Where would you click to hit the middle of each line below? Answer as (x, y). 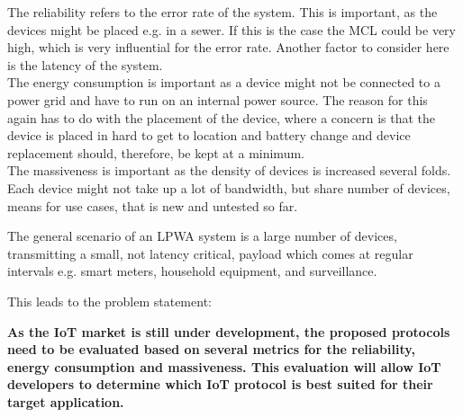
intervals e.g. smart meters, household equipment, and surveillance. (192, 271)
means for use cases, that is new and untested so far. (153, 205)
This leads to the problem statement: (109, 301)
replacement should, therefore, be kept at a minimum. (156, 152)
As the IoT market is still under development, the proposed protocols (229, 331)
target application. (66, 401)
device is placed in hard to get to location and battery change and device (209, 135)
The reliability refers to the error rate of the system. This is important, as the (222, 12)
